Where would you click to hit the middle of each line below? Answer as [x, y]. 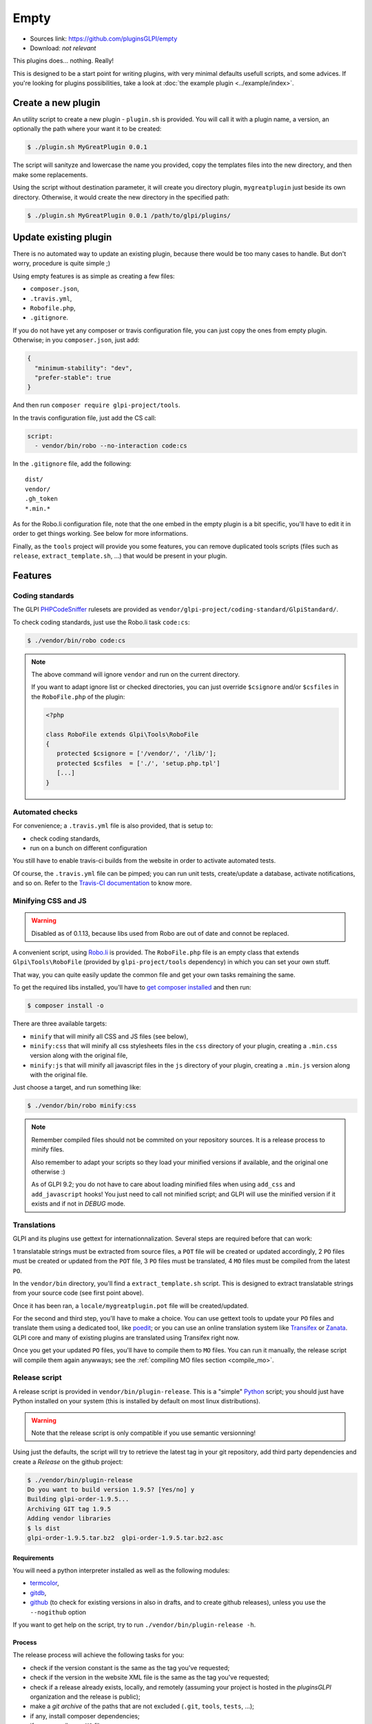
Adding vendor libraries [69, 1518]
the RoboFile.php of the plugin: [78, 696]
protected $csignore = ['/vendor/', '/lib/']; [136, 754]
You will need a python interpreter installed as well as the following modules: [121, 1571]
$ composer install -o [65, 1006]
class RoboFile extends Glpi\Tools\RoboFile [122, 734]
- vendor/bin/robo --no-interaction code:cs [111, 446]
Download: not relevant [63, 48]
